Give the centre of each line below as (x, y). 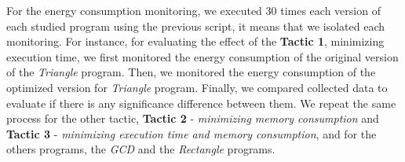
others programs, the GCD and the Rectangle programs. (141, 149)
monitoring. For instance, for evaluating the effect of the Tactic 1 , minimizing (195, 41)
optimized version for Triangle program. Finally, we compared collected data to (197, 87)
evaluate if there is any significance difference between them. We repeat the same (201, 103)
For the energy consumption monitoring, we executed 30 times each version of (193, 10)
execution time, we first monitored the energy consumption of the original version (202, 56)
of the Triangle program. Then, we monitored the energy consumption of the (191, 72)
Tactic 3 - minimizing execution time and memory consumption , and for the (192, 133)
